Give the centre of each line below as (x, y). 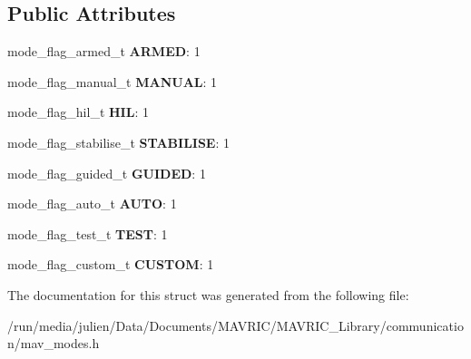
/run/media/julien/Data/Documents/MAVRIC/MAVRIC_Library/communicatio (235, 325)
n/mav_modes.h (54, 343)
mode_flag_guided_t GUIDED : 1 (107, 173)
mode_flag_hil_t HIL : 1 (78, 112)
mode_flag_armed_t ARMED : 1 (104, 51)
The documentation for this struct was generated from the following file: (208, 294)
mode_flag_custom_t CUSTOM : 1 (111, 264)
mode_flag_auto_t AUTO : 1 (92, 204)
